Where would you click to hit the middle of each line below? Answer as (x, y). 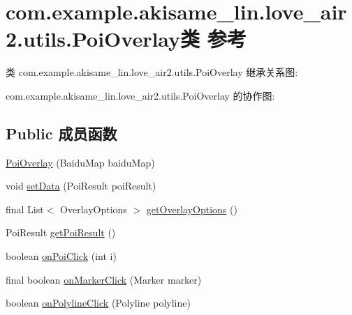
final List (25, 209)
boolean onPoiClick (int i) (61, 256)
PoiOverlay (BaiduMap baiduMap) (80, 162)
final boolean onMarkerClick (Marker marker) (104, 279)
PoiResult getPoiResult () (61, 232)
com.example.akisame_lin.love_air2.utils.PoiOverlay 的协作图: (140, 95)
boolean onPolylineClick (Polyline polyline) (98, 303)
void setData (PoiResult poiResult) (81, 186)
